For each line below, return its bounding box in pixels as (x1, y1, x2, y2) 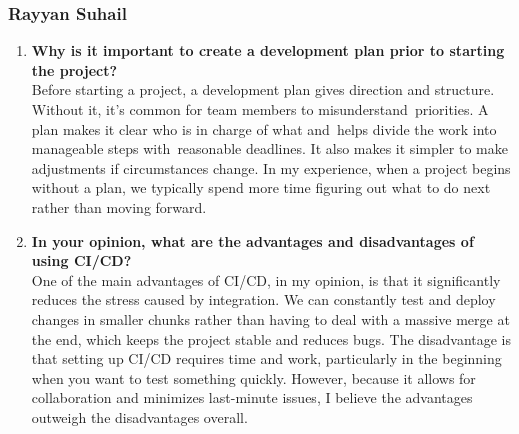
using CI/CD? (31, 250, 132, 271)
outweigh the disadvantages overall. (31, 406, 248, 427)
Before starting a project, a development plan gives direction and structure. (31, 79, 495, 100)
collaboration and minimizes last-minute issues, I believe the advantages (31, 387, 473, 408)
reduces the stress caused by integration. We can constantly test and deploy (31, 289, 496, 310)
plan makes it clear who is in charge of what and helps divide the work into (31, 118, 497, 139)
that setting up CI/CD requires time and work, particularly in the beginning (31, 348, 502, 369)
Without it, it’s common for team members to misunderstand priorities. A (31, 99, 489, 119)
